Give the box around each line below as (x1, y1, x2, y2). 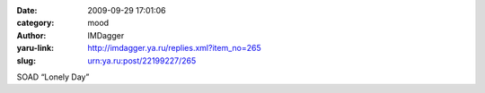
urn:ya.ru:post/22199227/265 (87, 55, 197, 66)
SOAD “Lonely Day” (16, 72, 90, 82)
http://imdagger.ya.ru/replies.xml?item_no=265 (87, 43, 261, 54)
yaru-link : (16, 43, 54, 54)
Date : (16, 5, 38, 15)
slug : (16, 55, 36, 66)
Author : (16, 30, 47, 40)
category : (16, 18, 55, 29)
